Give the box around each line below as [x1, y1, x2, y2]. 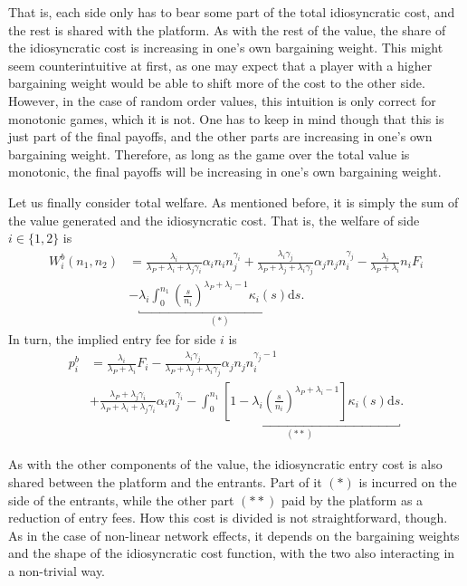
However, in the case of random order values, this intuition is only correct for [8, 91, 436, 110]
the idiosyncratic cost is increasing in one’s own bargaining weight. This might [8, 38, 443, 57]
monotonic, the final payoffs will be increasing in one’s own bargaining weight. [8, 162, 442, 181]
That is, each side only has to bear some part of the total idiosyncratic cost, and [8, 3, 455, 21]
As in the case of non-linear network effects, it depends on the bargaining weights [8, 525, 460, 544]
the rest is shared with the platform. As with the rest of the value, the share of [8, 20, 446, 39]
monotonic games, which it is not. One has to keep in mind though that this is [8, 109, 444, 128]
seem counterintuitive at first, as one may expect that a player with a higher [8, 55, 433, 74]
